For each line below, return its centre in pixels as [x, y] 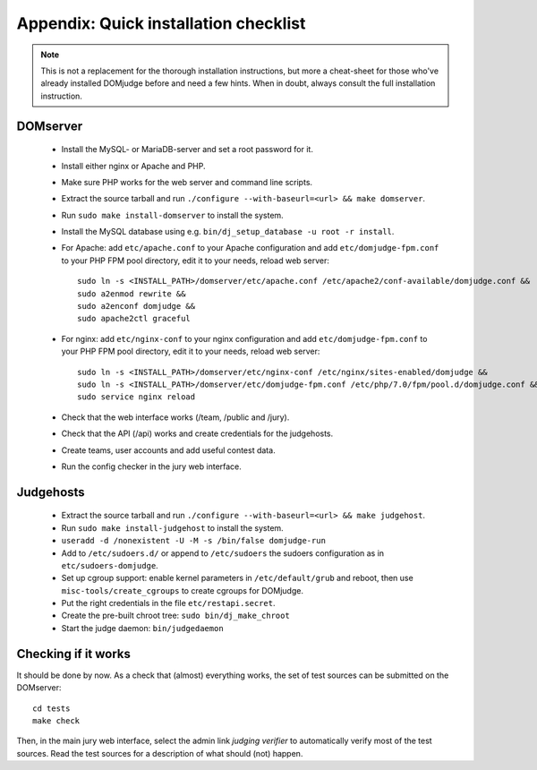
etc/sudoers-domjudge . [110, 565]
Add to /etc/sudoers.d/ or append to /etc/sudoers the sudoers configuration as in [223, 553]
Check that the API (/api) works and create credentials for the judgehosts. [197, 433]
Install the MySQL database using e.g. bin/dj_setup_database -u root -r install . [228, 232]
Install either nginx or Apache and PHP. [133, 166]
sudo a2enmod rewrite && [132, 294]
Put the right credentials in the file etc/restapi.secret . [169, 603]
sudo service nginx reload [136, 397]
